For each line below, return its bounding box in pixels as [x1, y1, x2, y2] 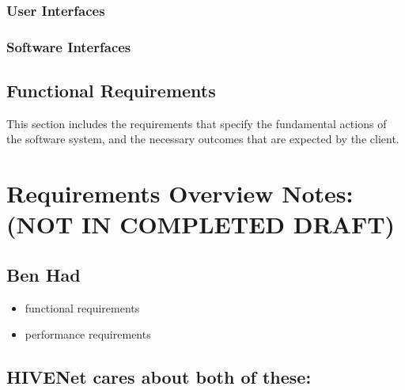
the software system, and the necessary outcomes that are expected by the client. [6, 131, 399, 147]
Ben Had [6, 263, 81, 287]
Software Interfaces [6, 36, 131, 56]
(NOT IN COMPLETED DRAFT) [6, 208, 396, 240]
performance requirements [25, 326, 151, 343]
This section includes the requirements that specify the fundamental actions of [6, 115, 387, 131]
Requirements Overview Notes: [6, 177, 354, 210]
